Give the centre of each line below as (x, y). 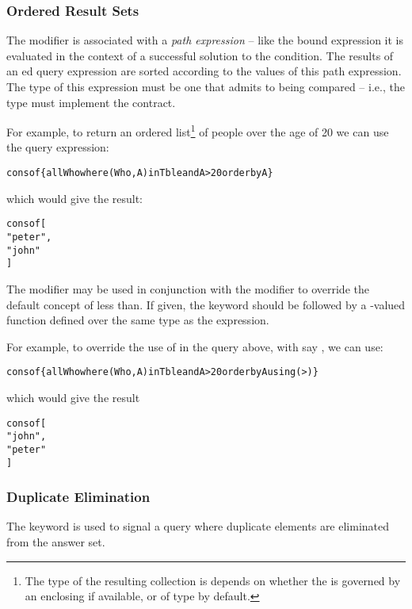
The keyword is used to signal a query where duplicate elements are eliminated (198, 526)
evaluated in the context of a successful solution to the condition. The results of (200, 55)
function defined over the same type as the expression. (138, 320)
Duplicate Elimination (78, 497)
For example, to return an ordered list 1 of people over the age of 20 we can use (198, 130)
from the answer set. (56, 541)
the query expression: (58, 147)
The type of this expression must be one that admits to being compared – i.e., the (206, 86)
